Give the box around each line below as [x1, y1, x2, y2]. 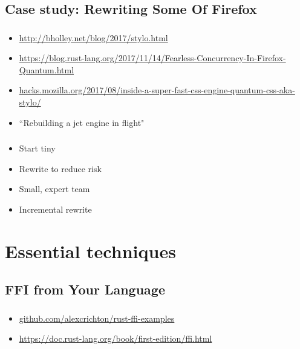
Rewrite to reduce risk [19, 162, 102, 174]
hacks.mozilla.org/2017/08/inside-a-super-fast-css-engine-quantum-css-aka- [19, 84, 295, 96]
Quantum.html [19, 63, 74, 76]
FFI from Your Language [5, 280, 165, 299]
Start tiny [19, 142, 56, 155]
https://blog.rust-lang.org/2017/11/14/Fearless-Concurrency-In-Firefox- [19, 52, 286, 64]
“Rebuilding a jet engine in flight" [19, 116, 145, 128]
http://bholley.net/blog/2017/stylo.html [19, 31, 168, 44]
